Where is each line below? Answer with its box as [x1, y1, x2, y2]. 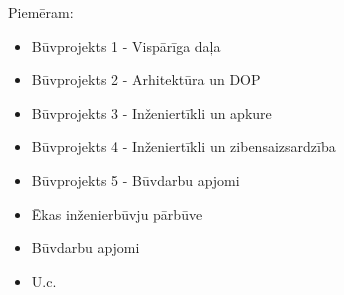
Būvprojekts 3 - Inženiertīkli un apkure [31, 102, 272, 123]
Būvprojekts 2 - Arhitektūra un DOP [31, 69, 261, 90]
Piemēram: [8, 2, 74, 22]
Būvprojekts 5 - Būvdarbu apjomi [31, 169, 240, 190]
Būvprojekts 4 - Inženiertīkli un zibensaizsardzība [31, 136, 336, 157]
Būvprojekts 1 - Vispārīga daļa [31, 35, 221, 56]
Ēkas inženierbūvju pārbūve [31, 203, 203, 224]
